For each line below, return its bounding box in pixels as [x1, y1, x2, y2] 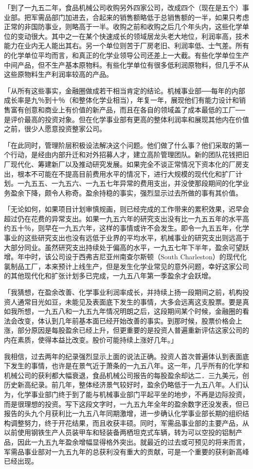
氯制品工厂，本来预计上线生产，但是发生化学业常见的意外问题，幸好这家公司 [4, 261, 249, 271]
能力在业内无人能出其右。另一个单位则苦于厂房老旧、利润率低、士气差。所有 [4, 40, 249, 51]
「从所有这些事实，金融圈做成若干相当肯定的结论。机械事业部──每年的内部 [4, 85, 245, 95]
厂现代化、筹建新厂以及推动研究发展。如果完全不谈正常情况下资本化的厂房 [4, 159, 242, 169]
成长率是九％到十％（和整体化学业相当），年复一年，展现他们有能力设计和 [4, 95, 239, 105]
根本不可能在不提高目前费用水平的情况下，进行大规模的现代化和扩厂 [17, 168, 235, 179]
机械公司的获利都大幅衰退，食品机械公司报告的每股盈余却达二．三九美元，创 [4, 370, 249, 380]
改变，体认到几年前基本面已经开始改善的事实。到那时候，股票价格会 [17, 315, 235, 325]
